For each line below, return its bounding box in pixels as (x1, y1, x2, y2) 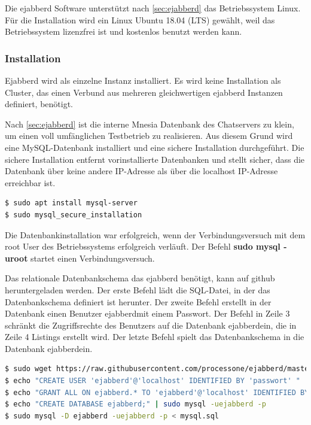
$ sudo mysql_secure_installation (5, 210, 142, 219)
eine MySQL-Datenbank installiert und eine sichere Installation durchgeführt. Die (5, 141, 304, 153)
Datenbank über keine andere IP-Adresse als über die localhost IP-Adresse (5, 165, 278, 177)
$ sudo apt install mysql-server (5, 199, 138, 208)
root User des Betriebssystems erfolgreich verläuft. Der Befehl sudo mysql (5, 240, 280, 253)
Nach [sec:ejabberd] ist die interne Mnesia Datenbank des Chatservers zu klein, (5, 117, 294, 130)
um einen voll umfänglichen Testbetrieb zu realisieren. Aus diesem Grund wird (5, 129, 293, 142)
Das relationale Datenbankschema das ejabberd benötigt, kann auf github (5, 272, 275, 284)
